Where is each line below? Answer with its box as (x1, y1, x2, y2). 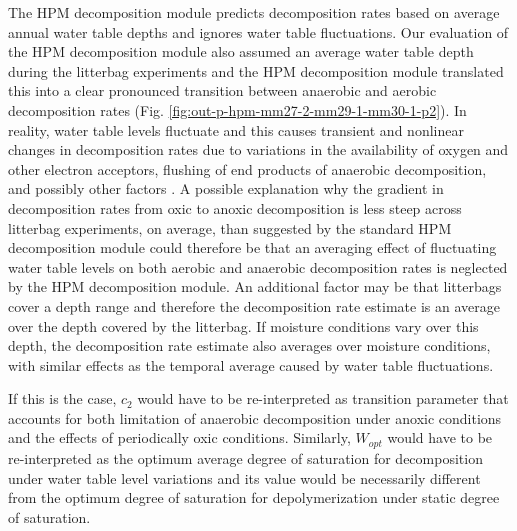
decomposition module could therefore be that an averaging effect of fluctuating (8, 237, 497, 258)
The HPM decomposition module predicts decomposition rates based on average (8, 2, 500, 22)
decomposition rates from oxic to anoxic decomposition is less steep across (8, 197, 462, 218)
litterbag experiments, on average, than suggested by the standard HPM (8, 217, 452, 238)
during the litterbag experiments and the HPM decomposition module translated (8, 60, 504, 81)
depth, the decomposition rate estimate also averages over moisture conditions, (8, 335, 491, 356)
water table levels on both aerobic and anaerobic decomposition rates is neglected (8, 256, 508, 277)
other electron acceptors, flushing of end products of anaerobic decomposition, (8, 158, 487, 179)
